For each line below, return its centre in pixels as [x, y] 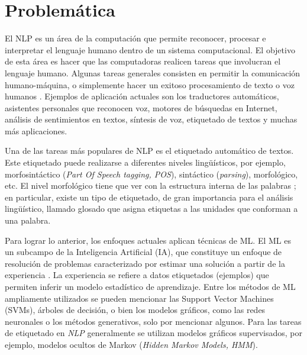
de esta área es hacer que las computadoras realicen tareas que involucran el [143, 61]
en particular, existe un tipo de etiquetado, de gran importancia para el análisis [149, 197]
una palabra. [28, 220]
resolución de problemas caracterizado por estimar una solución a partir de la [145, 263]
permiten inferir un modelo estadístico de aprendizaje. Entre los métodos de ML [150, 286]
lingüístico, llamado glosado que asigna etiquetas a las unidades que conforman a [151, 209]
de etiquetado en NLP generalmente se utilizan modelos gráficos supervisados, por [153, 333]
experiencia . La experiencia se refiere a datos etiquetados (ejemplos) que [137, 275]
